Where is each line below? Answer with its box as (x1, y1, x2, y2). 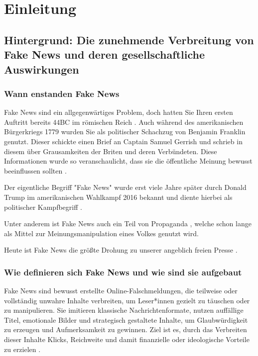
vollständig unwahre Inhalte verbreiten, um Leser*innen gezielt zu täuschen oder (4, 295, 250, 305)
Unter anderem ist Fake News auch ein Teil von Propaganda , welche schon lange (4, 218, 252, 229)
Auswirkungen (4, 61, 79, 77)
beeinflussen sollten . (4, 165, 67, 176)
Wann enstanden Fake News (4, 87, 120, 99)
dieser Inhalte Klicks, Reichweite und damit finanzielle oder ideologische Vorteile (4, 334, 250, 345)
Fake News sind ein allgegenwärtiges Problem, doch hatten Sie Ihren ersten (4, 107, 233, 117)
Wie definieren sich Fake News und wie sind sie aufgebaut (4, 266, 242, 278)
